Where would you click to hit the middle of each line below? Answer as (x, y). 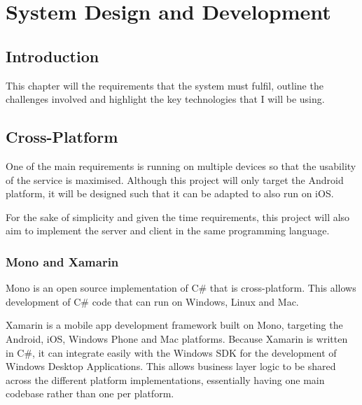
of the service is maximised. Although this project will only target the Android (175, 179)
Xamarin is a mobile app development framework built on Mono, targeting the (174, 325)
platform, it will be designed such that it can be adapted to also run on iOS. (170, 193)
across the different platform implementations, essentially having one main (165, 379)
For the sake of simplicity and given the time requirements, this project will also (178, 216)
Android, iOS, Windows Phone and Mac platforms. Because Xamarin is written (177, 338)
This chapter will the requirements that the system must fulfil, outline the (165, 85)
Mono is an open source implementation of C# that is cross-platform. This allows (181, 288)
